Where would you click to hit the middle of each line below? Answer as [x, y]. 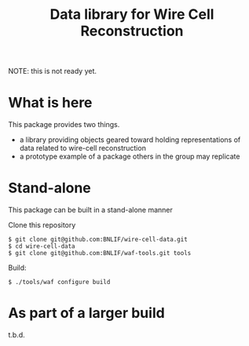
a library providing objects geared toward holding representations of [130, 140]
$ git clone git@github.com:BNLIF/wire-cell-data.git [98, 240]
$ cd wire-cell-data [42, 246]
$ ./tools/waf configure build [59, 282]
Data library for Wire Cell [132, 15]
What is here [50, 103]
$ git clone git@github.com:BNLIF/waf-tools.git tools [100, 253]
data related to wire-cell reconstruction [83, 148]
